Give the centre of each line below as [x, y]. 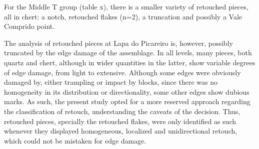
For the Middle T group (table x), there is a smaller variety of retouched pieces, [126, 6]
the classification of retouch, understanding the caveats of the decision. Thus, [122, 111]
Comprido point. [29, 26]
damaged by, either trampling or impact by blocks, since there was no [111, 82]
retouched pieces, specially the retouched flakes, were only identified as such [120, 121]
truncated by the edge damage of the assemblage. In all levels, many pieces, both [128, 53]
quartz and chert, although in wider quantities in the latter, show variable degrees [130, 62]
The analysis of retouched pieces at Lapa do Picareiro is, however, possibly [118, 43]
